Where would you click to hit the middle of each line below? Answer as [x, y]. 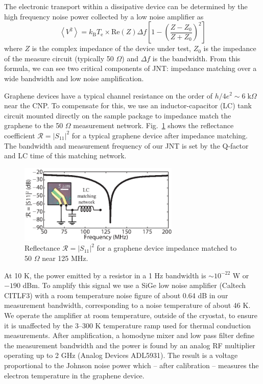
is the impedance [230, 48]
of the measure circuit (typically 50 [59, 58]
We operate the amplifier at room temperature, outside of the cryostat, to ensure [131, 315]
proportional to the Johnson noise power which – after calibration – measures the [131, 365]
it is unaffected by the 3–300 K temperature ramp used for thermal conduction [127, 325]
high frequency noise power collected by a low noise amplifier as [104, 16]
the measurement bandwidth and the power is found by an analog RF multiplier [130, 345]
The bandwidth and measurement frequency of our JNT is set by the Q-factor [126, 145]
